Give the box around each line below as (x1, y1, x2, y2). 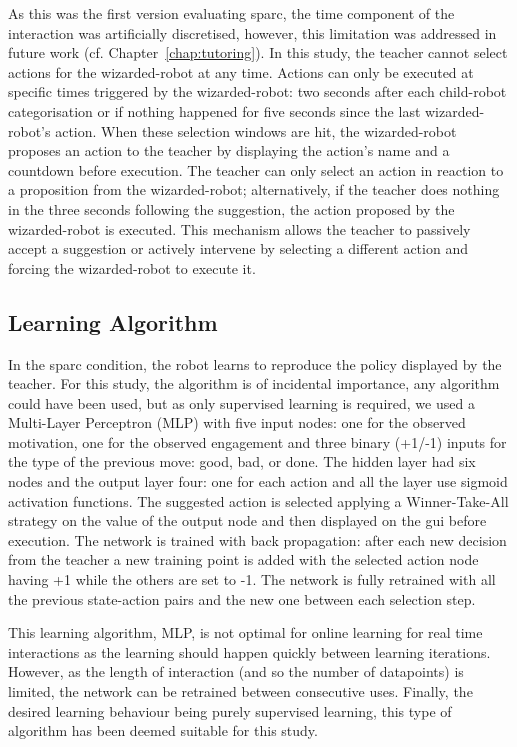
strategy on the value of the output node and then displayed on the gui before (8, 510, 487, 531)
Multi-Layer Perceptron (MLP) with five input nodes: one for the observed (8, 412, 466, 433)
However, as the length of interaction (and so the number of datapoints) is (8, 661, 464, 682)
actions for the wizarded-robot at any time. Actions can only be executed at (8, 61, 474, 82)
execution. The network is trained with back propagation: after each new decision (8, 529, 507, 550)
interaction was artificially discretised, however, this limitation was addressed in (8, 22, 497, 43)
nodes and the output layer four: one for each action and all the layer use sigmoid (8, 471, 508, 492)
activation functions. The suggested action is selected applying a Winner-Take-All (8, 490, 509, 511)
